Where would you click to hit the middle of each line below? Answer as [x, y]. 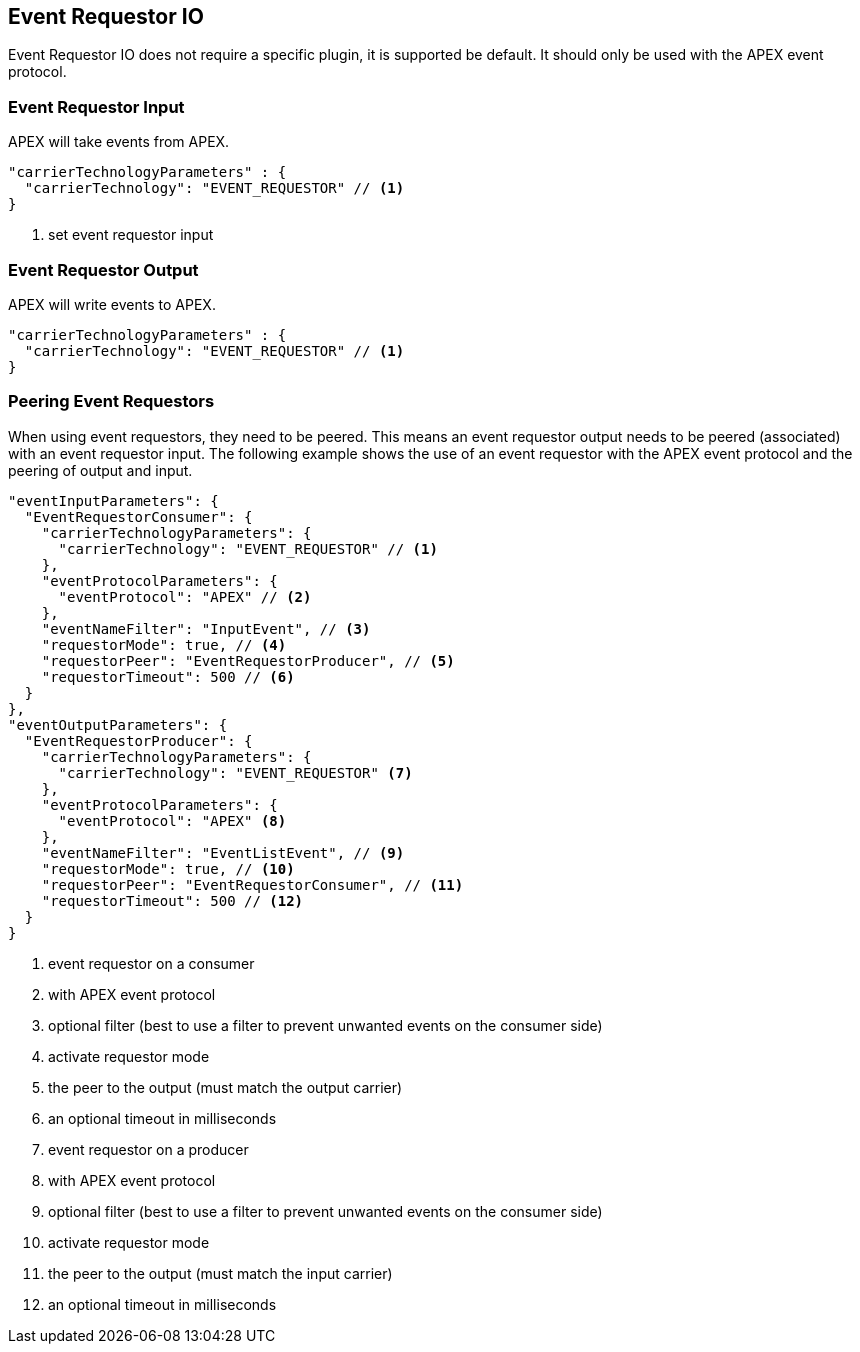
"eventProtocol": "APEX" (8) [172, 820]
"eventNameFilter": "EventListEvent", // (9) [223, 852]
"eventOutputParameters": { [118, 724]
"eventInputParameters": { [113, 500]
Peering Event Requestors [111, 401]
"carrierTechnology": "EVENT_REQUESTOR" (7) [235, 772]
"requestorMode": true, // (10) [168, 868]
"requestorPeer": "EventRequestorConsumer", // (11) [252, 884]
